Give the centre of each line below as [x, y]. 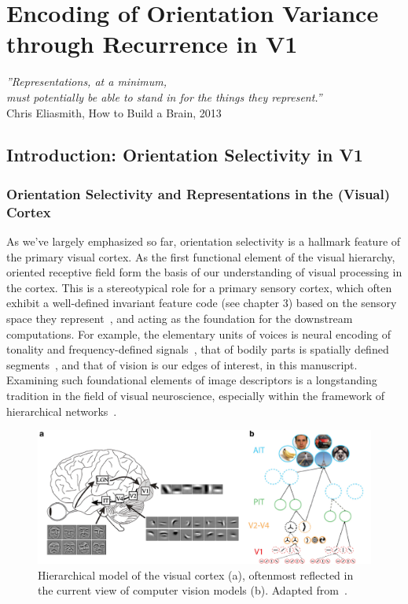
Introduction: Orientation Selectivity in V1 [185, 155]
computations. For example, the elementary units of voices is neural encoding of [199, 333]
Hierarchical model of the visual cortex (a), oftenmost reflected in [196, 574]
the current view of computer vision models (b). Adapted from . [193, 590]
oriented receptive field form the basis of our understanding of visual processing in [204, 272]
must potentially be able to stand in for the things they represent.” [164, 96]
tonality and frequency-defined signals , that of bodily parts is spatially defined [198, 349]
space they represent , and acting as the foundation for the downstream [180, 318]
